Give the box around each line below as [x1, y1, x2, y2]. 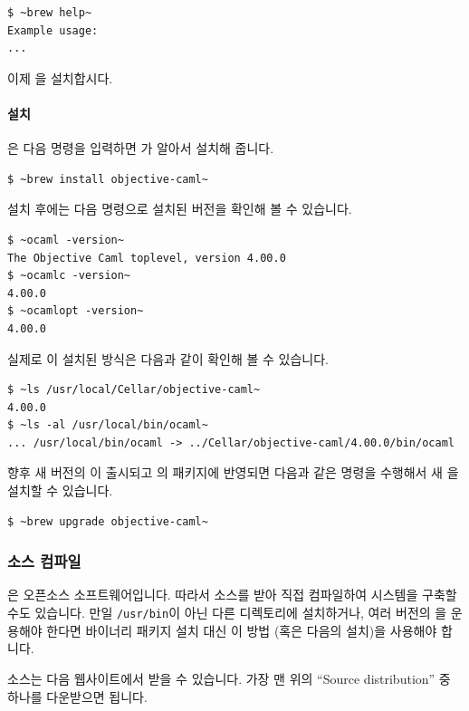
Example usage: [7, 24, 99, 37]
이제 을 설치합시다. [7, 68, 113, 87]
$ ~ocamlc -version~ [7, 269, 131, 283]
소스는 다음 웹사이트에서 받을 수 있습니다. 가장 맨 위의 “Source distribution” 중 [7, 668, 451, 687]
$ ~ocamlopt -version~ [7, 304, 144, 318]
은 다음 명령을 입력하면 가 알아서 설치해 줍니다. [7, 139, 274, 158]
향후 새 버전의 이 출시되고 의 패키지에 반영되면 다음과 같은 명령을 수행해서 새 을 [7, 463, 459, 482]
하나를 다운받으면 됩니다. [7, 687, 148, 706]
